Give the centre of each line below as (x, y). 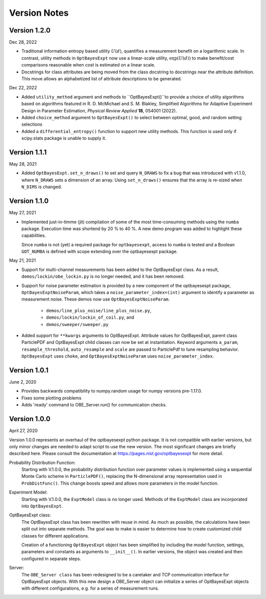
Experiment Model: (28, 492)
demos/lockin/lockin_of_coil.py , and (90, 317)
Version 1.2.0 (30, 30)
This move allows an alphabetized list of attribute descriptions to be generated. (102, 79)
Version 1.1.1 (28, 152)
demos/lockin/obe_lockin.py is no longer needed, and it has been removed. (103, 276)
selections (32, 124)
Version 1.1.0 (29, 201)
